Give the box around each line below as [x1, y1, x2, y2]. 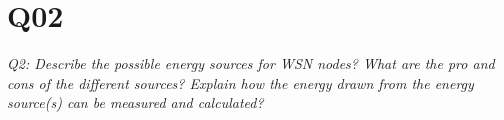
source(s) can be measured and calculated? [7, 92, 264, 113]
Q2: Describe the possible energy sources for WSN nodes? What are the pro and [7, 53, 495, 74]
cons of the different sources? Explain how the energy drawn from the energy [7, 72, 474, 93]
